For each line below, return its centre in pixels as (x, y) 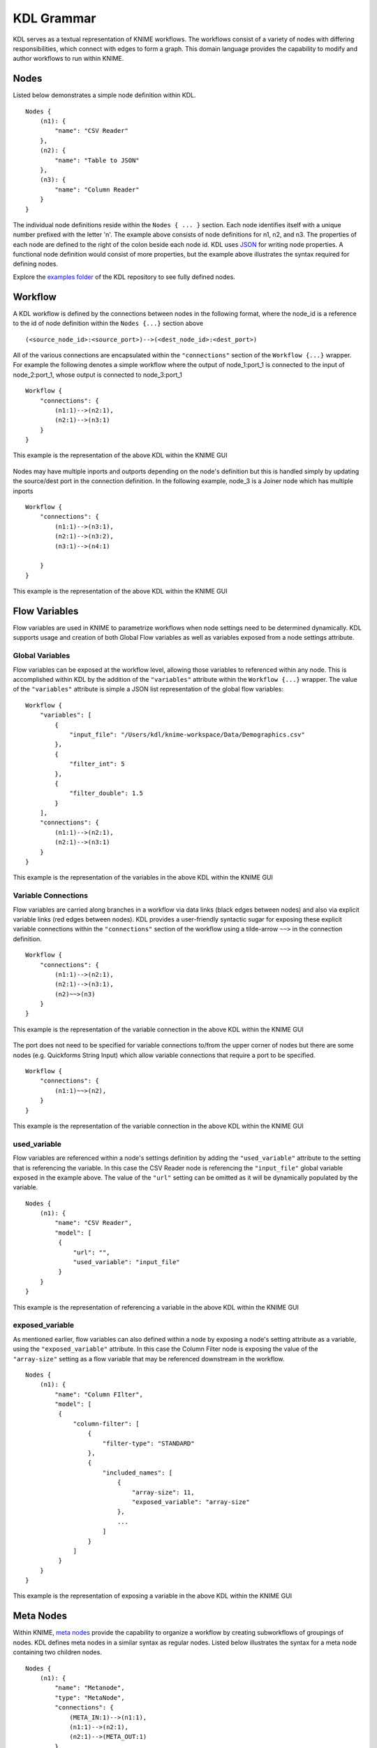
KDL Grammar (54, 18)
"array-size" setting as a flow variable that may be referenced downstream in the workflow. (149, 1359)
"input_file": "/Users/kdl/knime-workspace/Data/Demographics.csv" (187, 735)
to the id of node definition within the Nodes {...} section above (108, 323)
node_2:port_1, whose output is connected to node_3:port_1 (98, 375)
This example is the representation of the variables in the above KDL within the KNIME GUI (143, 877)
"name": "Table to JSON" (97, 160)
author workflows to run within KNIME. (68, 59)
